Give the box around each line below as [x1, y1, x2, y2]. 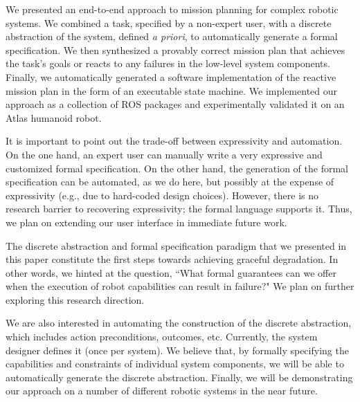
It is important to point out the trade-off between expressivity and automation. [6, 134, 343, 148]
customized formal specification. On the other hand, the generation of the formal [6, 161, 348, 175]
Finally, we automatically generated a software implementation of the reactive [6, 69, 336, 84]
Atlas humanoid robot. [6, 110, 102, 125]
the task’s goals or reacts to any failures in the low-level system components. [6, 56, 330, 71]
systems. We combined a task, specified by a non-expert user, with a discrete [6, 15, 332, 30]
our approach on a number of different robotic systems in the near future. [6, 383, 318, 398]
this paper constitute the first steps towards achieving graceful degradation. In [6, 252, 339, 266]
